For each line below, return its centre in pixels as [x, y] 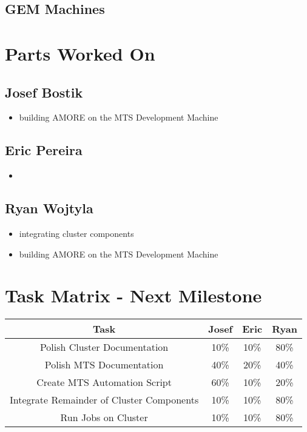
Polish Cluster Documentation [104, 347]
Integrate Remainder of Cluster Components [104, 400]
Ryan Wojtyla [49, 208]
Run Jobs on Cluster [104, 417]
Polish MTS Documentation [104, 365]
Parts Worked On [80, 53]
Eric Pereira [44, 150]
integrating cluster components [76, 233]
